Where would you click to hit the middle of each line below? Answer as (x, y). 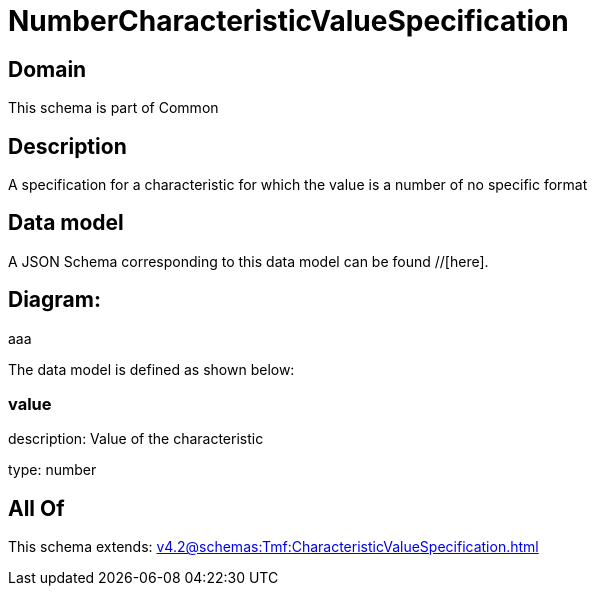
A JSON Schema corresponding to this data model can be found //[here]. (248, 261)
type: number (52, 470)
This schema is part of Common (113, 108)
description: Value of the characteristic (136, 439)
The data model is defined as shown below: (151, 369)
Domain (47, 69)
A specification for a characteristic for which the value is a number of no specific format (298, 185)
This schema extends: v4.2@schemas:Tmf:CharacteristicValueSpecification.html (273, 547)
